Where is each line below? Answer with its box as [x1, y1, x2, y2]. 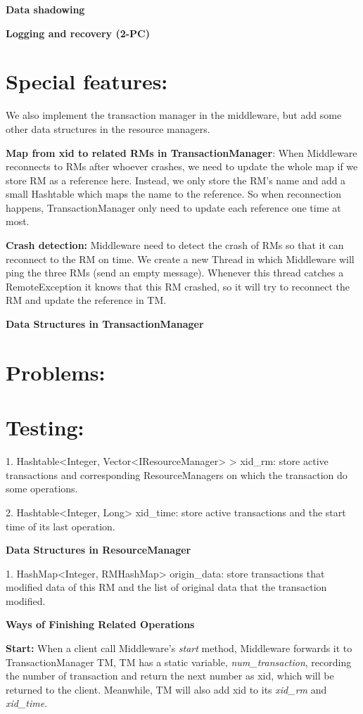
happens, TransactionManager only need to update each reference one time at [6, 200, 341, 215]
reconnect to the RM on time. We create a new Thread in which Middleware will [6, 251, 355, 266]
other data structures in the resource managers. [6, 121, 210, 136]
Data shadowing [6, 2, 85, 16]
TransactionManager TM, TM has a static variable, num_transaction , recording [6, 654, 352, 669]
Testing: [6, 413, 84, 442]
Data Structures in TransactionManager [6, 317, 204, 331]
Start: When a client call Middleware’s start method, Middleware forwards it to [6, 641, 352, 656]
